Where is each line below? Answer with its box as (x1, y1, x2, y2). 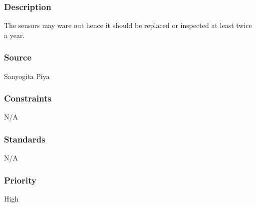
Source (4, 51, 32, 63)
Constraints (4, 92, 51, 104)
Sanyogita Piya (4, 70, 50, 81)
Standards (4, 132, 45, 145)
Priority (4, 173, 36, 186)
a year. (4, 29, 25, 40)
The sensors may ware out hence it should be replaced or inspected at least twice (4, 20, 252, 30)
